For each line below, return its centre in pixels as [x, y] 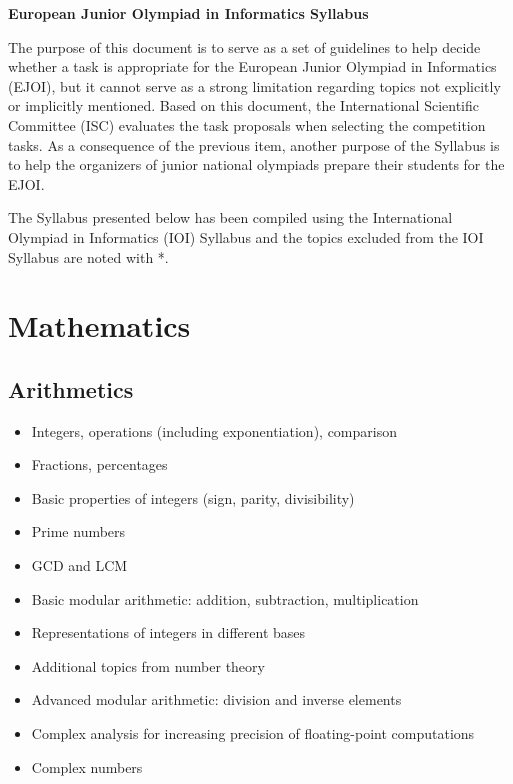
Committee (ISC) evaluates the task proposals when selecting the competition [247, 124]
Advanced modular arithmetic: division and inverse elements [216, 699]
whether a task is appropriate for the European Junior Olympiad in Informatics [252, 66]
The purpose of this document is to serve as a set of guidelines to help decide [244, 46]
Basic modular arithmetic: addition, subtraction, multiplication [225, 598]
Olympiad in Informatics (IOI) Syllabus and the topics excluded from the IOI [246, 236]
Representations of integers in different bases [168, 632]
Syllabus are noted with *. [88, 256]
